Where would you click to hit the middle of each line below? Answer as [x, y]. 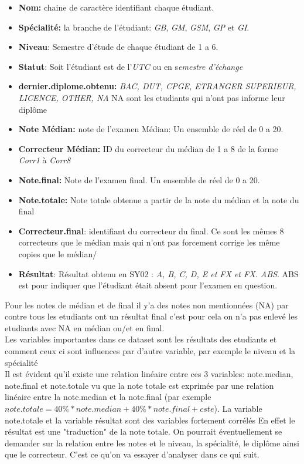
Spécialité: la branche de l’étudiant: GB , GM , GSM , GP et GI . [134, 27]
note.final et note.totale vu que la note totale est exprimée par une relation [139, 385]
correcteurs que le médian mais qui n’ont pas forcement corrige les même [149, 242]
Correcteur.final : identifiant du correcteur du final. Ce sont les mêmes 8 [151, 231]
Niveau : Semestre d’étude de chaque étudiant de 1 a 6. [118, 47]
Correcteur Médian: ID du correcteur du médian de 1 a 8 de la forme [148, 148]
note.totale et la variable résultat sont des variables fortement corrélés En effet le [150, 420]
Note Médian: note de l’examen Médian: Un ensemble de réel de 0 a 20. [151, 129]
